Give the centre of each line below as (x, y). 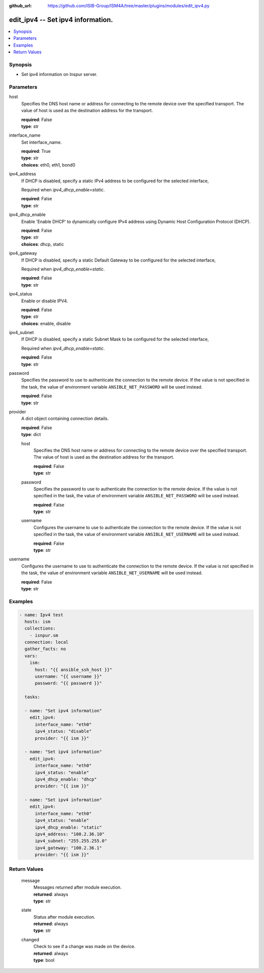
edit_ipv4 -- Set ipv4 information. (61, 20)
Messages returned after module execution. (77, 887)
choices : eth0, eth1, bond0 (48, 165)
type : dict (31, 435)
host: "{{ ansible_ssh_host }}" (74, 669)
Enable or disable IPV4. (44, 301)
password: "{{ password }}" (68, 683)
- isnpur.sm (44, 635)
